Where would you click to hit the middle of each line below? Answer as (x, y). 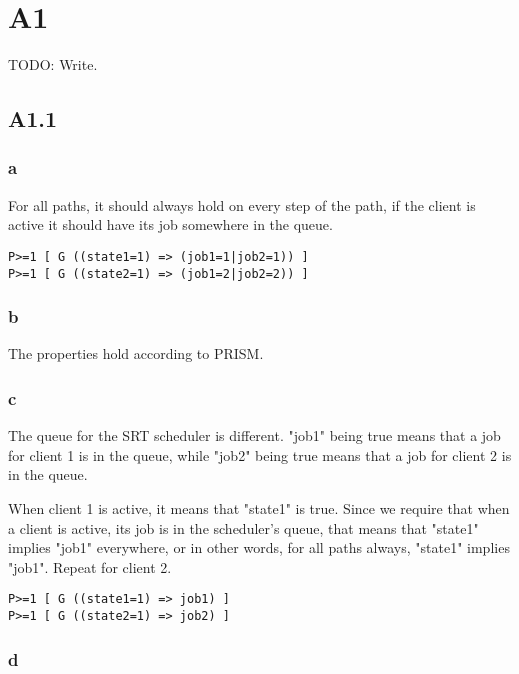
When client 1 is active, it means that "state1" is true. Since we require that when (259, 508)
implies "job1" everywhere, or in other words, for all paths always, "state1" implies (259, 547)
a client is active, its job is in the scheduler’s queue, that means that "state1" (243, 527)
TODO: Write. (53, 64)
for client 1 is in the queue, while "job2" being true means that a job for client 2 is (260, 454)
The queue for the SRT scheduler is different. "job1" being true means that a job (254, 435)
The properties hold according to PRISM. (136, 353)
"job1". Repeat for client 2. (90, 566)
